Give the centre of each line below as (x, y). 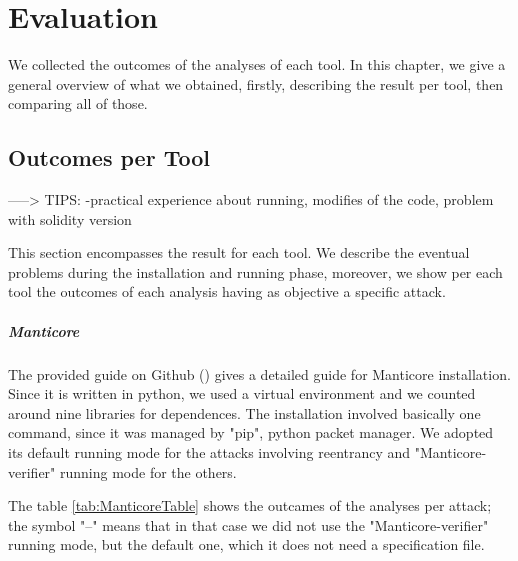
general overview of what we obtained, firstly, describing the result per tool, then (256, 83)
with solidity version (70, 218)
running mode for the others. (148, 471)
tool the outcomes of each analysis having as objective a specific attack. (227, 291)
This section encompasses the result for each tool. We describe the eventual (239, 252)
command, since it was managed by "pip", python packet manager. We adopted (251, 432)
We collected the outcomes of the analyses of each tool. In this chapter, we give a (257, 64)
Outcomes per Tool (109, 157)
